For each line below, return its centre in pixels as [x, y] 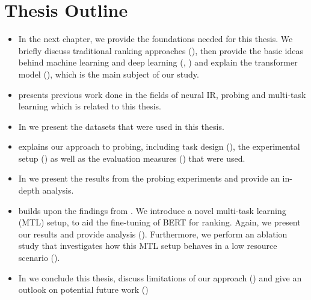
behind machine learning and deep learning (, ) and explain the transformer [158, 62]
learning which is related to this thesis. [90, 106]
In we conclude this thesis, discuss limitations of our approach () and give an [160, 277]
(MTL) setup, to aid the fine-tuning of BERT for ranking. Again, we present [159, 222]
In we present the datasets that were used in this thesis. [121, 126]
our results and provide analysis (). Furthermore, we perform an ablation [153, 234]
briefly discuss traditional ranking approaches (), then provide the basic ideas [161, 50]
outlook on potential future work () [83, 289]
